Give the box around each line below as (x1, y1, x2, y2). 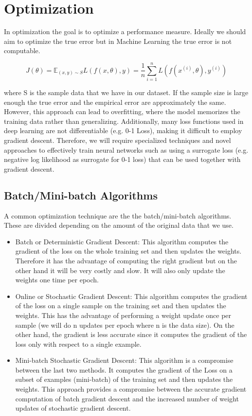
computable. (4, 45, 40, 56)
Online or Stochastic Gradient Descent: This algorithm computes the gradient (15, 291, 248, 301)
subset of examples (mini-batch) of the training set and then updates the (15, 374, 233, 384)
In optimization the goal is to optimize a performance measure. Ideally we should (4, 26, 246, 37)
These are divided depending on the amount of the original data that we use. (4, 220, 234, 230)
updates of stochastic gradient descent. (15, 403, 131, 413)
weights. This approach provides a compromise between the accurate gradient (15, 384, 247, 394)
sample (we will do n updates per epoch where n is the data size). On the (15, 319, 234, 330)
